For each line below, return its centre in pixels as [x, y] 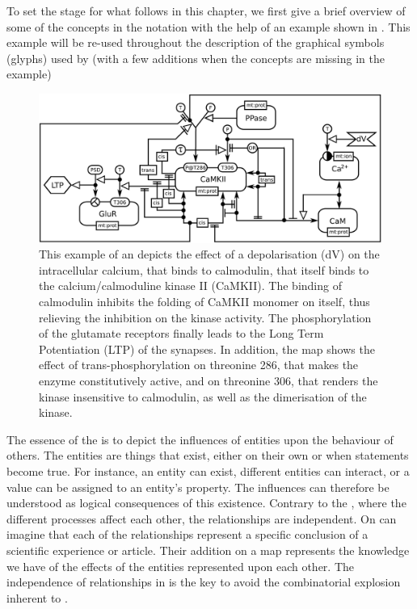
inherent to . [37, 597]
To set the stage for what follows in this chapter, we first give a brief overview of [206, 10]
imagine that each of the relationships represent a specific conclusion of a [187, 534]
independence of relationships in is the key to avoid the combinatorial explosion [204, 582]
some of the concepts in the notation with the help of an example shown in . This [208, 26]
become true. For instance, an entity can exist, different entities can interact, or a [208, 470]
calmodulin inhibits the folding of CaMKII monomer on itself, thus [204, 302]
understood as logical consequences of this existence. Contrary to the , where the [206, 503]
